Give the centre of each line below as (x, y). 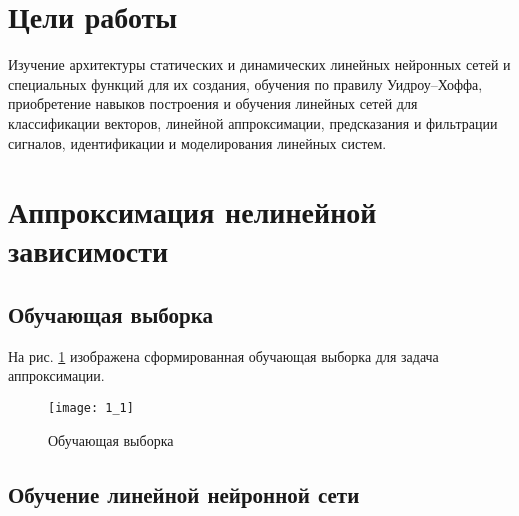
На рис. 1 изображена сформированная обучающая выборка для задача (223, 355)
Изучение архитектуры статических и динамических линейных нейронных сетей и (259, 64)
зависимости (88, 250)
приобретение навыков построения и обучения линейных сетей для (213, 103)
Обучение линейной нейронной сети (184, 493)
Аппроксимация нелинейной (192, 211)
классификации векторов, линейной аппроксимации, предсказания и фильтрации (253, 122)
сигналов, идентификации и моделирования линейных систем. (197, 142)
